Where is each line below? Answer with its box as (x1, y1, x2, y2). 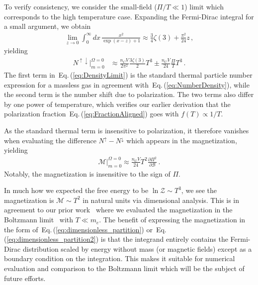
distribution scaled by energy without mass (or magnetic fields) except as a (22, 243, 252, 254)
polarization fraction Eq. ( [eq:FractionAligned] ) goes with (4, 108, 179, 119)
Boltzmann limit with (4, 214, 74, 225)
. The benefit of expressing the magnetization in (99, 214, 246, 225)
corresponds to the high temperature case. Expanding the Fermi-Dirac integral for (4, 11, 254, 21)
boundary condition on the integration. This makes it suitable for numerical (4, 253, 235, 264)
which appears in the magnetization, (126, 135, 237, 145)
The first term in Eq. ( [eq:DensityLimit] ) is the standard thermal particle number (4, 70, 253, 80)
